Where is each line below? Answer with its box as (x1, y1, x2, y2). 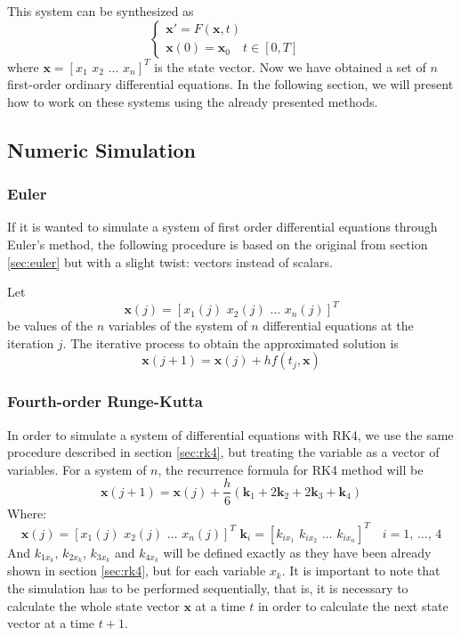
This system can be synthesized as (7, 2, 194, 20)
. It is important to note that (281, 561, 441, 580)
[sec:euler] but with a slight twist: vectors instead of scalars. (7, 252, 333, 271)
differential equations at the (263, 316, 414, 335)
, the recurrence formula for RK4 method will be (158, 460, 424, 478)
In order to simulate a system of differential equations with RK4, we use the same (7, 425, 454, 444)
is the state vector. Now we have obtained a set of (154, 57, 426, 76)
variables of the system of (108, 316, 247, 335)
